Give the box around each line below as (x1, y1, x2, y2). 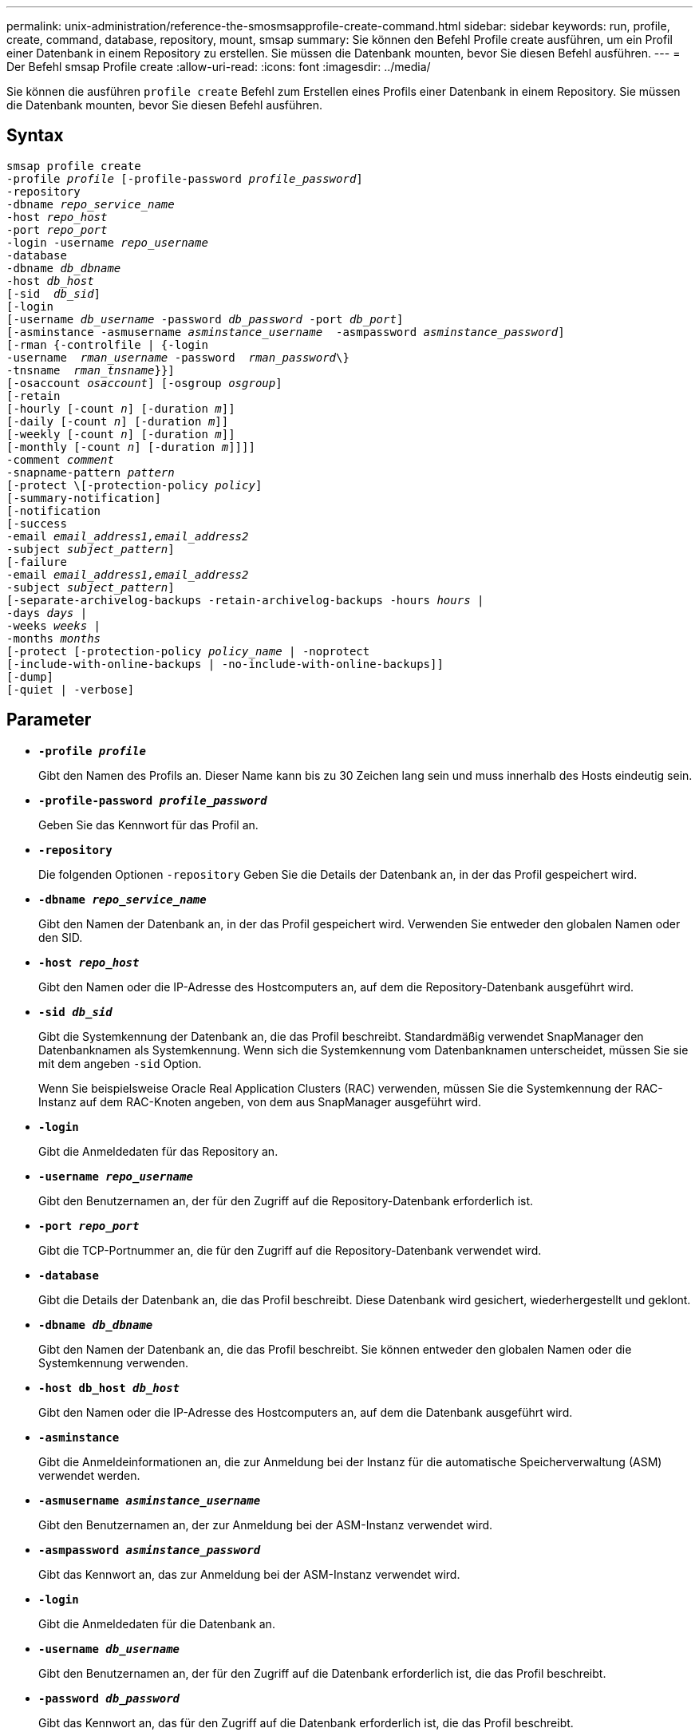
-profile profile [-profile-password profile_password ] (6, 172, 363, 185)
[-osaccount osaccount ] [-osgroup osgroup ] (6, 376, 282, 390)
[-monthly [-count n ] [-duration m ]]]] (6, 440, 255, 453)
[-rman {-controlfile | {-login (6, 338, 208, 351)
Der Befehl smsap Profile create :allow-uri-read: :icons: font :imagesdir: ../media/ (6, 60, 431, 73)
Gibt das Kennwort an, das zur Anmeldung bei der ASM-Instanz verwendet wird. (38, 1567, 460, 1581)
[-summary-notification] (6, 491, 161, 504)
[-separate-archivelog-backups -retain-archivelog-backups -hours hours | (6, 593, 484, 607)
